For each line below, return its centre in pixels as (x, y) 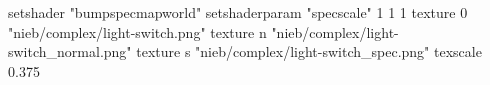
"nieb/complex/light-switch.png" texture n (137, 31)
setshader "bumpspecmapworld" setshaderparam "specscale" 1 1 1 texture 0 (238, 12)
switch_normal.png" (70, 51)
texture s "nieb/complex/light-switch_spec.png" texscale (309, 51)
